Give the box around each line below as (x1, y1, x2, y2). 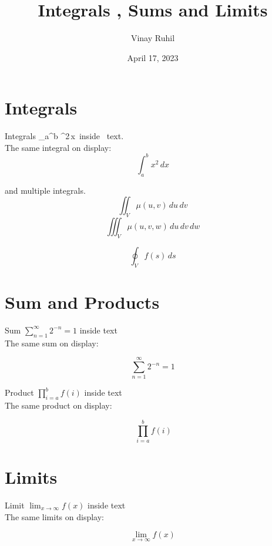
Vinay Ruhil (130, 32, 175, 44)
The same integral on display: (5, 141, 112, 153)
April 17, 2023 (127, 51, 179, 63)
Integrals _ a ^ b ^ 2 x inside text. (5, 130, 124, 142)
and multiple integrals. (5, 184, 86, 196)
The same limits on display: (5, 510, 104, 523)
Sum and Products (5, 289, 160, 314)
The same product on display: (5, 399, 112, 412)
